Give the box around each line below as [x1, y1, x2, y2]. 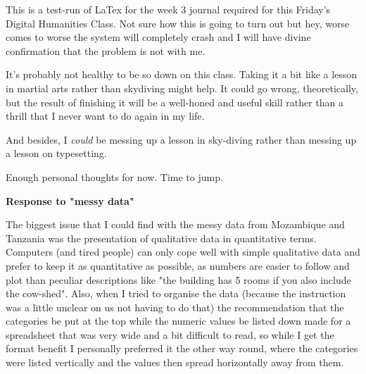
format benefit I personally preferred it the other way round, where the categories [6, 341, 358, 356]
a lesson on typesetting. [6, 146, 107, 161]
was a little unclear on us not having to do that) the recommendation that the [6, 299, 344, 314]
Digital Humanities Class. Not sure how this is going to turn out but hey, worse [6, 15, 350, 30]
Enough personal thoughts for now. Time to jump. [6, 169, 223, 184]
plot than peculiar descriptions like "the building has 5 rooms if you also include [6, 272, 351, 287]
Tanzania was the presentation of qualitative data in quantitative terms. [6, 230, 317, 245]
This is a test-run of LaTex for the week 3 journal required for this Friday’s [6, 2, 331, 16]
